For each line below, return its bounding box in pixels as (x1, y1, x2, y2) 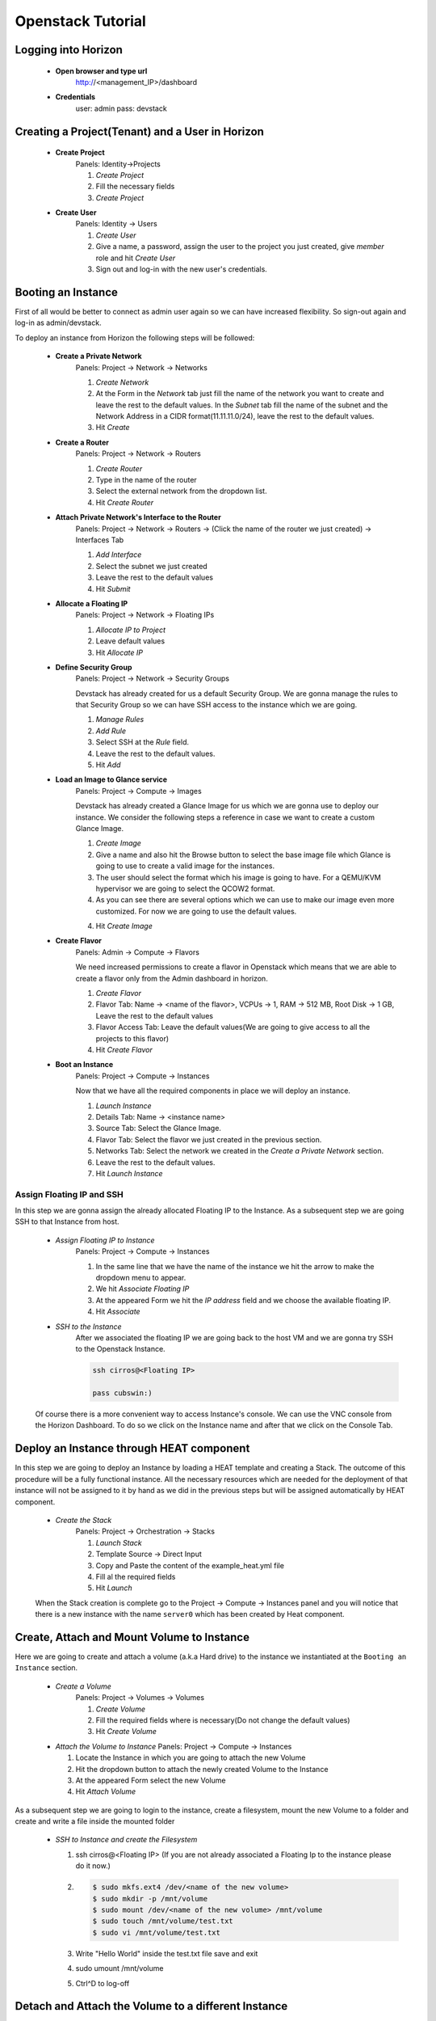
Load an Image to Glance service (55, 774, 168, 784)
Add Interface (95, 550, 142, 559)
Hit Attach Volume (75, 1787, 136, 1796)
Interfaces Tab (75, 534, 124, 545)
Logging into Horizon (15, 43, 123, 57)
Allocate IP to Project (95, 625, 166, 635)
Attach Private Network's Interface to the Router (55, 513, 221, 522)
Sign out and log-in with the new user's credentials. (95, 264, 268, 274)
